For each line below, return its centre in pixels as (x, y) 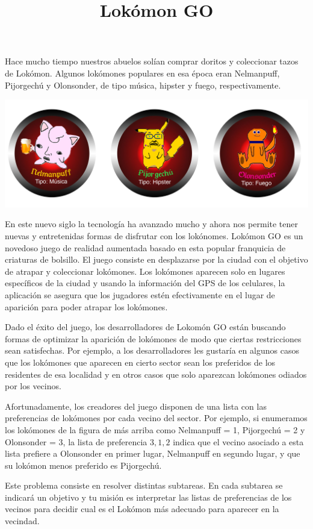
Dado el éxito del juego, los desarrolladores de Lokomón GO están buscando (145, 327)
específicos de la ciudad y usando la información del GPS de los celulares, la (145, 283)
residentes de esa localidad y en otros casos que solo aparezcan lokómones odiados (156, 374)
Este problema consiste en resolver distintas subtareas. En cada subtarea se (144, 485)
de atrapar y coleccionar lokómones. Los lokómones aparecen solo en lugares (145, 271)
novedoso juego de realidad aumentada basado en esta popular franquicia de (145, 247)
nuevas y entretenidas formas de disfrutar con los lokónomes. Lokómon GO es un (154, 236)
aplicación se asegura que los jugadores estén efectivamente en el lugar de (140, 294)
